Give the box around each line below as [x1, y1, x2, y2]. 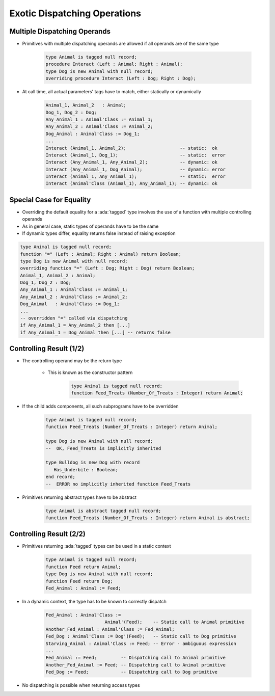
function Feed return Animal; [45, 564, 121, 570]
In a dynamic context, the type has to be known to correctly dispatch [22, 598, 167, 604]
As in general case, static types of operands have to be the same [22, 223, 159, 229]
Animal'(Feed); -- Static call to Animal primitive [104, 619, 244, 625]
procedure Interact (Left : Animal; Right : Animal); [45, 61, 183, 67]
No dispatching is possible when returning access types [22, 682, 140, 688]
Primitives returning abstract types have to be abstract [22, 494, 137, 500]
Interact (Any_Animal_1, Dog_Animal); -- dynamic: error [45, 166, 226, 172]
